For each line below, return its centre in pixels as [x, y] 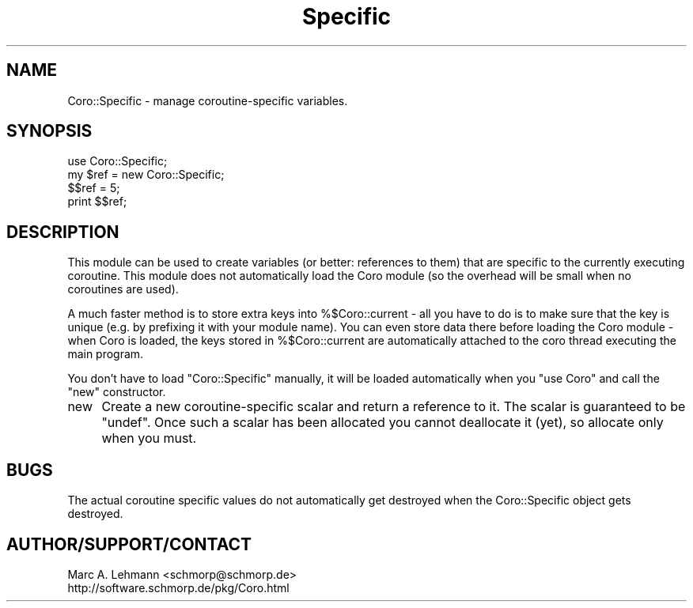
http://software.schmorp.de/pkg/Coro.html [178, 587]
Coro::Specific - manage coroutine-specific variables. [208, 100]
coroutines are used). [123, 289]
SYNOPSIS [49, 131]
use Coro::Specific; [117, 161]
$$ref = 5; [94, 188]
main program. [106, 354]
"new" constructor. [117, 392]
